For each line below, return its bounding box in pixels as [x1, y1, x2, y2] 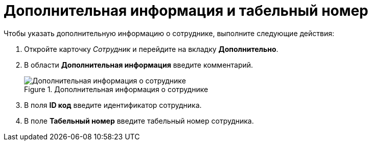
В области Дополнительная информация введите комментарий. [24, 60, 253, 69]
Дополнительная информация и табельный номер [4, 2, 368, 19]
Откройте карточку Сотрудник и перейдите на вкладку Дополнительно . [24, 44, 278, 53]
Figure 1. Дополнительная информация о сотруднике [24, 84, 208, 94]
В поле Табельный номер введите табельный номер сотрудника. [24, 116, 254, 125]
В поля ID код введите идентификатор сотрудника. [24, 100, 202, 109]
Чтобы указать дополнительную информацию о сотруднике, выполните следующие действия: [4, 28, 335, 38]
